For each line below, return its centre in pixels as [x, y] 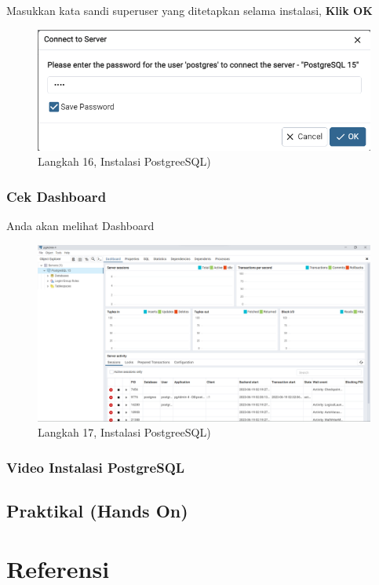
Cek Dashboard [56, 196]
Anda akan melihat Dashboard [80, 225]
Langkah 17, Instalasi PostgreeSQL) [124, 432]
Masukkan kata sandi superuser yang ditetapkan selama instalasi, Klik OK [189, 10]
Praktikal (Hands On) [97, 511]
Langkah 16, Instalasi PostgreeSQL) [124, 161]
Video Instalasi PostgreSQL [96, 467]
